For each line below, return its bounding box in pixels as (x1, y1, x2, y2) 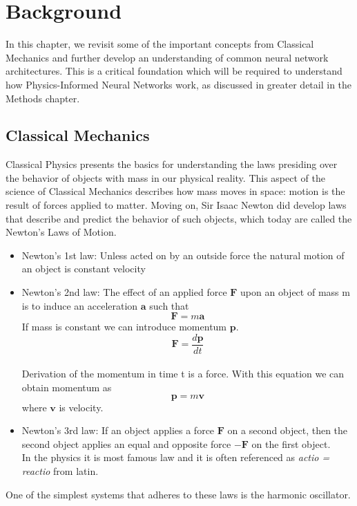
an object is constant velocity (21, 261, 146, 276)
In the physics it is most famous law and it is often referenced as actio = (21, 450, 330, 465)
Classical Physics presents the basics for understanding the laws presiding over (6, 157, 338, 171)
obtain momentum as (21, 380, 112, 395)
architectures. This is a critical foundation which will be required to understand (6, 64, 342, 78)
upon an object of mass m (240, 285, 350, 299)
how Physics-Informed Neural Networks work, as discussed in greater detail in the (6, 77, 352, 91)
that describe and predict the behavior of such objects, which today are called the (6, 211, 352, 225)
